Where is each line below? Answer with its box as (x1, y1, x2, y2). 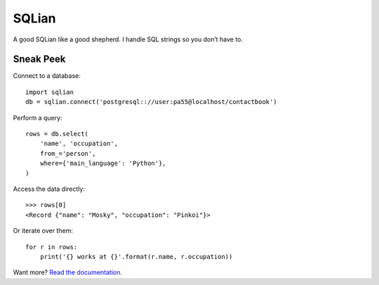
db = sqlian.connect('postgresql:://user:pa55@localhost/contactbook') (25, 98, 277, 106)
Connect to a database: (13, 72, 81, 80)
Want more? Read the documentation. (13, 268, 123, 277)
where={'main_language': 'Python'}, (39, 159, 166, 168)
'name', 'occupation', (39, 140, 119, 147)
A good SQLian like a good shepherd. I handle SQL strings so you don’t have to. (13, 35, 244, 44)
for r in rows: (25, 243, 78, 251)
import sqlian (25, 88, 74, 96)
